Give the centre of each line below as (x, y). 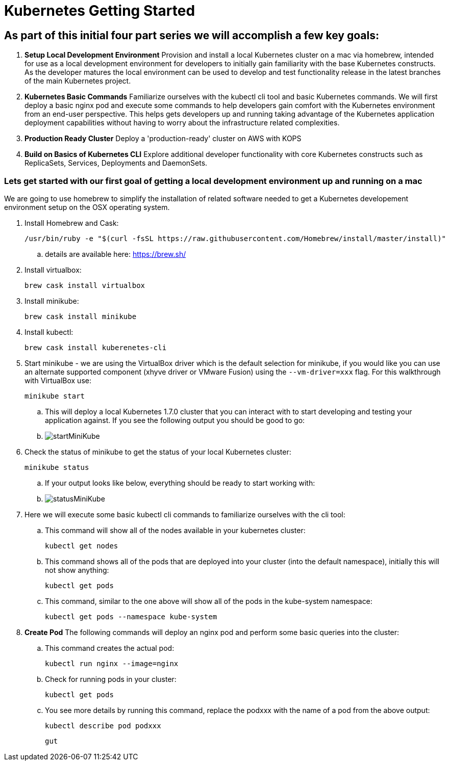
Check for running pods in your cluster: (111, 679)
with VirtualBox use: (58, 380)
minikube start (55, 396)
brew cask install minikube (81, 316)
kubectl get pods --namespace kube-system (131, 616)
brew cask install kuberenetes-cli (96, 347)
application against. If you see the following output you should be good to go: (175, 420)
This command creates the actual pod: (110, 648)
